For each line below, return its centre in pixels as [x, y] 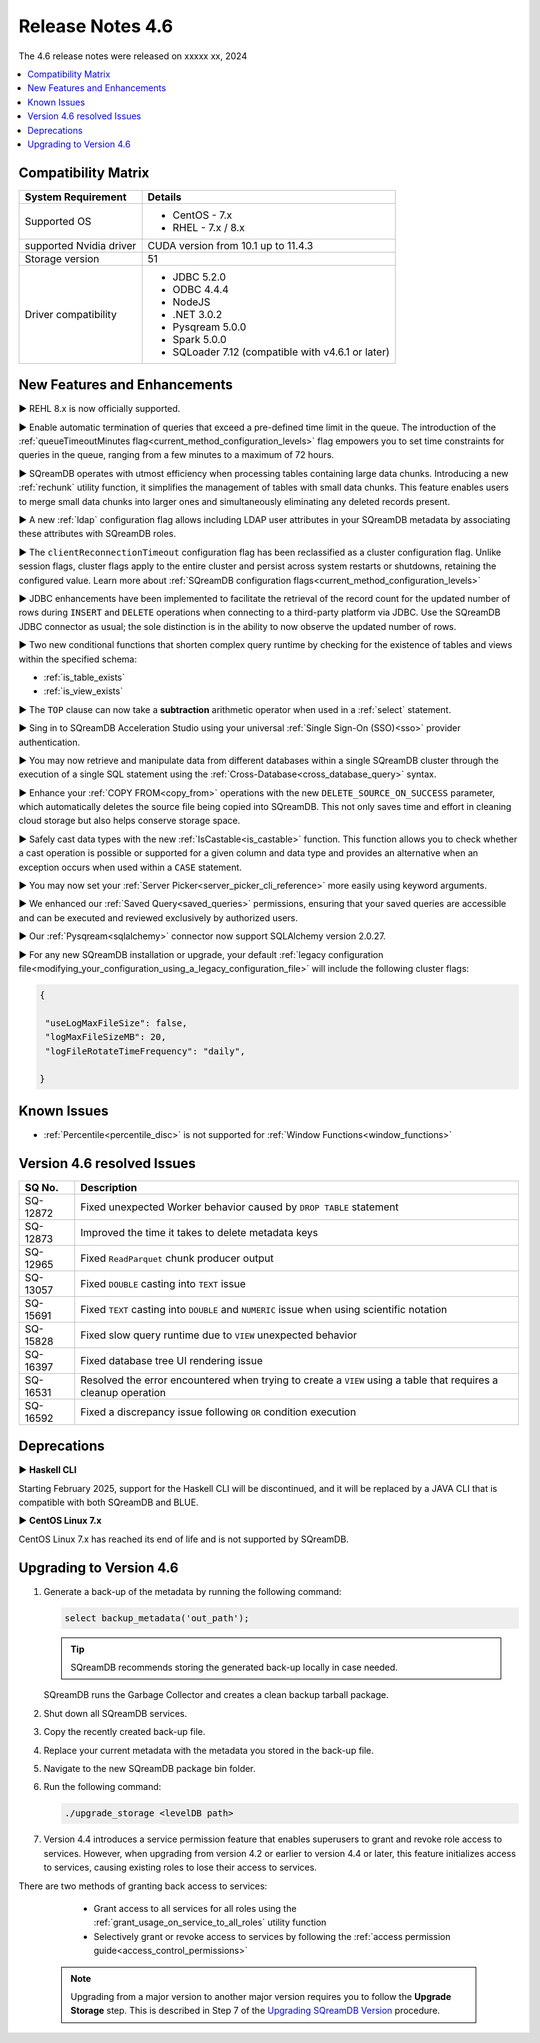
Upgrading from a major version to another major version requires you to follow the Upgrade [261, 1996]
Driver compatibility [70, 314]
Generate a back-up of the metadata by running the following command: [192, 1591]
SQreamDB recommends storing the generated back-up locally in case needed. [234, 1667]
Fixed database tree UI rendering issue [172, 1360]
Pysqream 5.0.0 [209, 327]
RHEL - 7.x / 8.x [208, 227]
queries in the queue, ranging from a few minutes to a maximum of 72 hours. [176, 455]
